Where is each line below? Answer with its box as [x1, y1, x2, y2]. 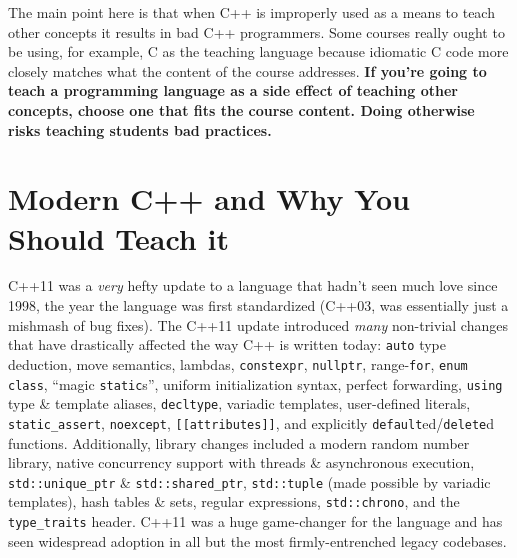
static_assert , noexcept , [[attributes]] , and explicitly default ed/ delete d [8, 412, 495, 433]
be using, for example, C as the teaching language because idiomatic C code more [8, 41, 509, 62]
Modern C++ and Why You [8, 178, 410, 219]
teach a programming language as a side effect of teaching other [8, 80, 459, 101]
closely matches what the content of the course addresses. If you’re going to [8, 60, 487, 81]
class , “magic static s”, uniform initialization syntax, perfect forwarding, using [8, 373, 503, 394]
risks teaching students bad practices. [8, 119, 272, 140]
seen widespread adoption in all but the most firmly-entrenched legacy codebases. [8, 530, 507, 551]
